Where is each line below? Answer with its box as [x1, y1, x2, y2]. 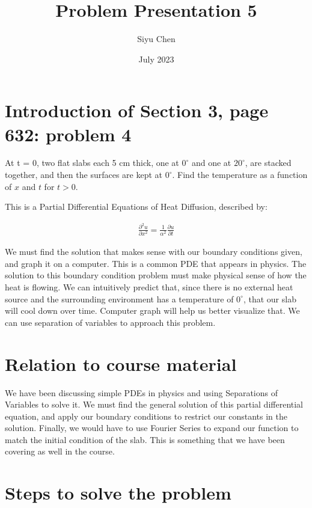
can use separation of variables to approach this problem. [5, 316, 216, 328]
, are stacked [245, 156, 292, 169]
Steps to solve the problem [5, 480, 231, 505]
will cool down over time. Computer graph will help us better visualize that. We [5, 304, 300, 317]
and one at [191, 156, 231, 169]
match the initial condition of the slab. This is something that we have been [5, 433, 285, 445]
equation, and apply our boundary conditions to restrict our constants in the [5, 409, 287, 422]
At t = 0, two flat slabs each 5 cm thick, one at [5, 156, 179, 169]
